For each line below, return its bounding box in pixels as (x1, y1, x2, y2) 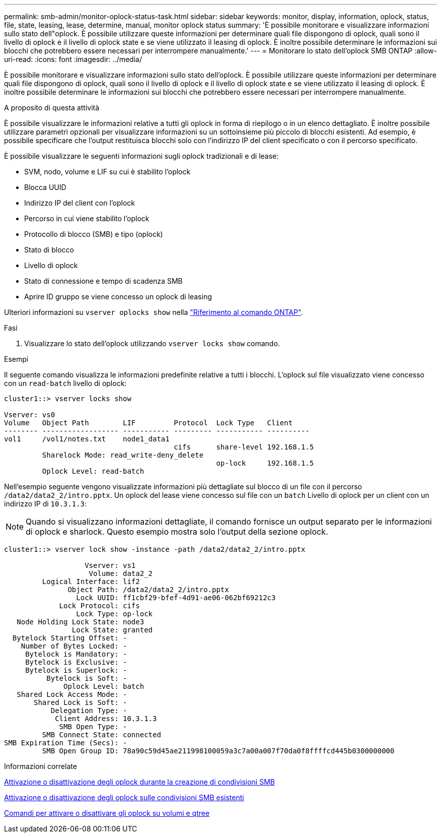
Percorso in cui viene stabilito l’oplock (24, 214, 150, 223)
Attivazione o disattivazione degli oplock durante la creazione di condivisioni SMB (4, 778, 275, 786)
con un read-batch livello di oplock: (4, 379, 127, 388)
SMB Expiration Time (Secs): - (4, 739, 127, 747)
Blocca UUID (24, 183, 66, 191)
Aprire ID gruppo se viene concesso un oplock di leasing (24, 292, 212, 301)
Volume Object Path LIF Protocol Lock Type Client (4, 419, 293, 427)
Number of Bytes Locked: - (21, 642, 127, 650)
